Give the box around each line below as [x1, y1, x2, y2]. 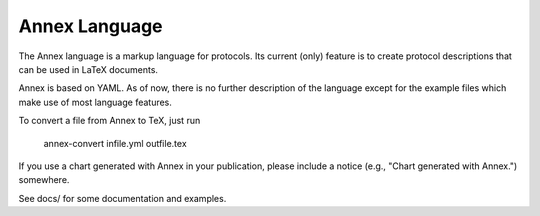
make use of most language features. [18, 96, 172, 108]
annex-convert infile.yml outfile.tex [43, 137, 187, 149]
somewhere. [18, 174, 70, 186]
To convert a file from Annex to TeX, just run [18, 115, 201, 127]
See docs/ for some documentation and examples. [18, 192, 227, 204]
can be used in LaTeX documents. [18, 63, 159, 75]
